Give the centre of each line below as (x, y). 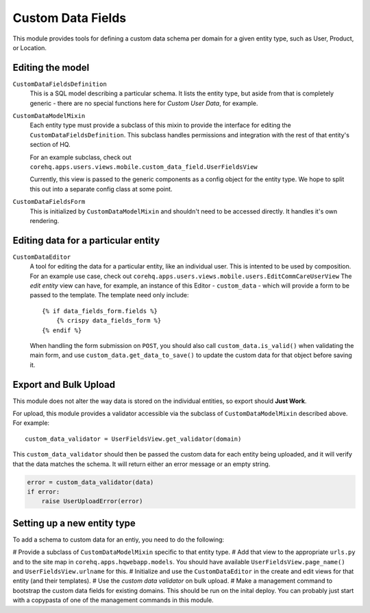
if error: (44, 491)
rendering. (45, 220)
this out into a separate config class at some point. (101, 189)
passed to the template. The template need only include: (109, 295)
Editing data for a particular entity (86, 240)
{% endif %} (62, 330)
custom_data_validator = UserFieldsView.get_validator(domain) (133, 439)
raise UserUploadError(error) (92, 501)
